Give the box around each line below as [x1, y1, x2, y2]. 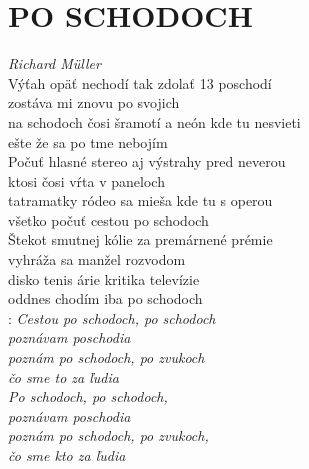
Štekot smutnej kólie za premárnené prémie [8, 229, 273, 250]
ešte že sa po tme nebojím [8, 131, 168, 152]
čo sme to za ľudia [8, 366, 119, 387]
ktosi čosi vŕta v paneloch [8, 170, 165, 191]
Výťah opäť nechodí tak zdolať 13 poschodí [8, 72, 272, 93]
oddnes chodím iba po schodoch [8, 288, 203, 309]
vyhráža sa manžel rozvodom [8, 249, 186, 270]
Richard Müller [8, 53, 101, 74]
